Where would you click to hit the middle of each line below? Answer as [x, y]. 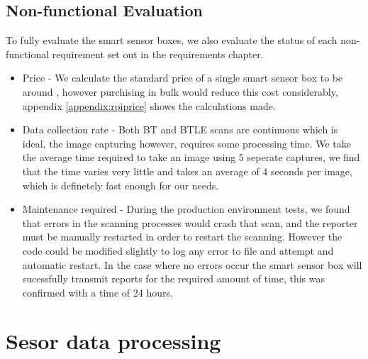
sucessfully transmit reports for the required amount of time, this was [174, 278]
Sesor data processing [113, 341]
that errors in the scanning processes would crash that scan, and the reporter [190, 222]
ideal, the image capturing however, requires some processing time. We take [187, 143]
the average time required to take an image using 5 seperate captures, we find [191, 157]
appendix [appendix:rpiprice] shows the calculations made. [149, 105]
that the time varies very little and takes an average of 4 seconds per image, [187, 171]
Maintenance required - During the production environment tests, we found [186, 209]
